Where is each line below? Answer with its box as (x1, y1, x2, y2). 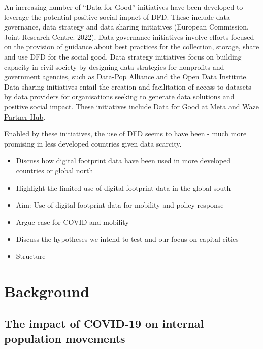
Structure (16, 250, 46, 261)
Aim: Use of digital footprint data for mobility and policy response (16, 199, 224, 210)
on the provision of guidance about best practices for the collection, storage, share (4, 41, 259, 52)
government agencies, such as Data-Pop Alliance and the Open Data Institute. (4, 71, 248, 82)
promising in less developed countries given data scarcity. (4, 138, 182, 149)
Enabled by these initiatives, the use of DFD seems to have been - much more (4, 128, 247, 139)
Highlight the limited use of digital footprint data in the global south (16, 182, 231, 193)
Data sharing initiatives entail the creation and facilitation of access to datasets (4, 81, 251, 92)
